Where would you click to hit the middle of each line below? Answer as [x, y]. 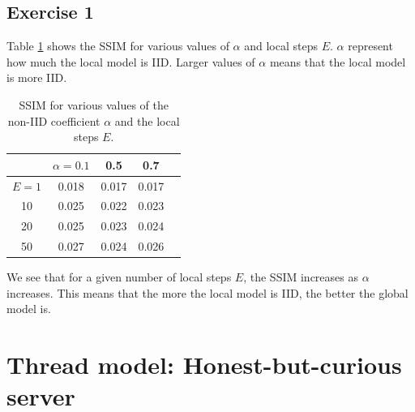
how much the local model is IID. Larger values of [131, 61]
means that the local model [338, 61]
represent [370, 46]
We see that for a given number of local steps [119, 277]
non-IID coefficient [54, 120]
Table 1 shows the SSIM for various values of [118, 46]
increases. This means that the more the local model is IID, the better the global [207, 292]
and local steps [281, 46]
